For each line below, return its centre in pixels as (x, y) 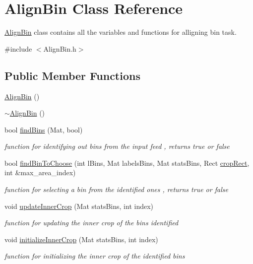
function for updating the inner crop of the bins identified (92, 223)
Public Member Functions (72, 75)
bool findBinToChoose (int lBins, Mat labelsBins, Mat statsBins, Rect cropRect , (127, 163)
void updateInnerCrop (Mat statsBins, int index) (79, 206)
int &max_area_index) (40, 172)
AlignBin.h (60, 48)
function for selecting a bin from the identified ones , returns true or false (116, 189)
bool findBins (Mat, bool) (44, 129)
